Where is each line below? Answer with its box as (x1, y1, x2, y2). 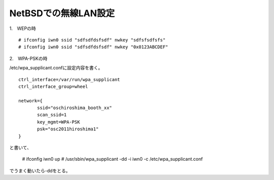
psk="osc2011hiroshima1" (37, 126, 99, 132)
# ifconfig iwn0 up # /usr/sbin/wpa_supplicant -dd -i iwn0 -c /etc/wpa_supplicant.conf (22, 156, 203, 162)
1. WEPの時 (9, 25, 36, 31)
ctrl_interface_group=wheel (18, 84, 88, 89)
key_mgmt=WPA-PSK (37, 119, 80, 125)
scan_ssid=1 (37, 112, 67, 118)
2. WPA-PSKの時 (9, 55, 48, 61)
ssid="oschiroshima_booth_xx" (37, 105, 113, 111)
